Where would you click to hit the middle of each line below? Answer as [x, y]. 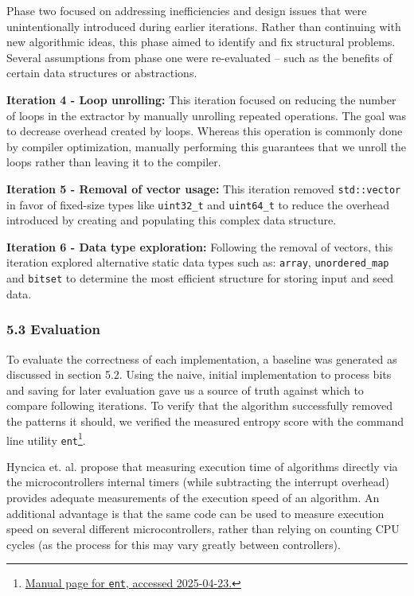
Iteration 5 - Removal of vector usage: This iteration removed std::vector [204, 188]
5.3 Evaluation [53, 329]
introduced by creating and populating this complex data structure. [172, 220]
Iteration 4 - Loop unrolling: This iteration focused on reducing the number [201, 99]
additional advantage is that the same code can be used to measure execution [195, 513]
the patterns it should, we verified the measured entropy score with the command [205, 421]
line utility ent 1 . [46, 438]
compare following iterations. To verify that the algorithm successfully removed [200, 405]
